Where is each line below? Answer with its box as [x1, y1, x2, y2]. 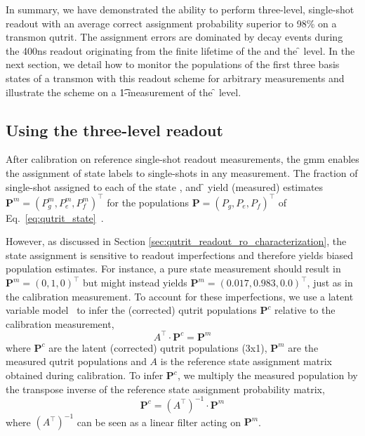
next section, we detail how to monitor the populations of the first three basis [6, 57, 340, 72]
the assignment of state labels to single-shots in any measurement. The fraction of [6, 165, 358, 180]
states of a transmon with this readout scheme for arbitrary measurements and [6, 70, 345, 85]
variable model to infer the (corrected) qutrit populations [6, 303, 257, 317]
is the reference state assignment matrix [160, 354, 332, 369]
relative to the [274, 303, 336, 317]
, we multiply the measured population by [177, 368, 358, 383]
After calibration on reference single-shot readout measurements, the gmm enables [6, 152, 359, 166]
